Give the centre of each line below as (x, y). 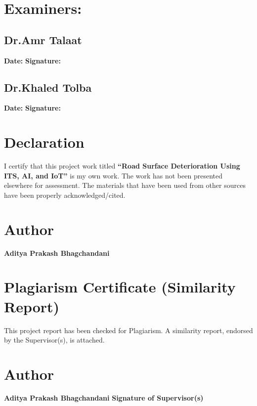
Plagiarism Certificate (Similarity (120, 287)
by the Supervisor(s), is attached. (54, 340)
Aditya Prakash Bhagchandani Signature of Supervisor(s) (104, 397)
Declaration (44, 142)
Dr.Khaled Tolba (48, 87)
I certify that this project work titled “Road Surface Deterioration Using (122, 166)
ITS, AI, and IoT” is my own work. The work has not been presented (113, 175)
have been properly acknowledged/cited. (65, 195)
